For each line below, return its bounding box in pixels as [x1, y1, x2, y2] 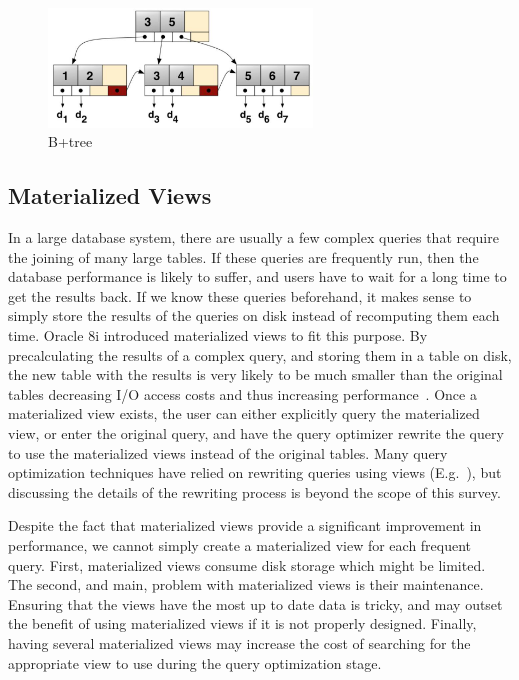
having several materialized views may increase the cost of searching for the [8, 632, 471, 653]
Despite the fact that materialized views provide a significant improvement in [8, 515, 482, 536]
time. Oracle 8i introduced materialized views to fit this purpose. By [8, 325, 428, 346]
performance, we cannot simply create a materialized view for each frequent [8, 534, 472, 555]
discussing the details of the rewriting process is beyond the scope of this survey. [8, 481, 501, 502]
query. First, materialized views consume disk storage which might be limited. [8, 554, 486, 575]
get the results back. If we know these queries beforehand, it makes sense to [8, 285, 472, 306]
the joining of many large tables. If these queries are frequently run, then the [8, 246, 479, 267]
